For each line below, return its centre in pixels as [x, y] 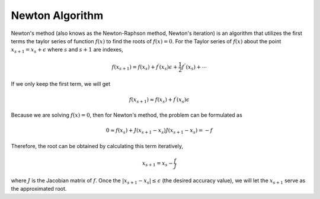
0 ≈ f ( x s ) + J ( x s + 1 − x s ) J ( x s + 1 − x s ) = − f [159, 131]
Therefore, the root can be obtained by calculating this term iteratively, [97, 146]
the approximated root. [39, 189]
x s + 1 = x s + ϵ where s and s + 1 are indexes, [67, 50]
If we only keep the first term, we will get [61, 84]
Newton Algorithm [57, 15]
